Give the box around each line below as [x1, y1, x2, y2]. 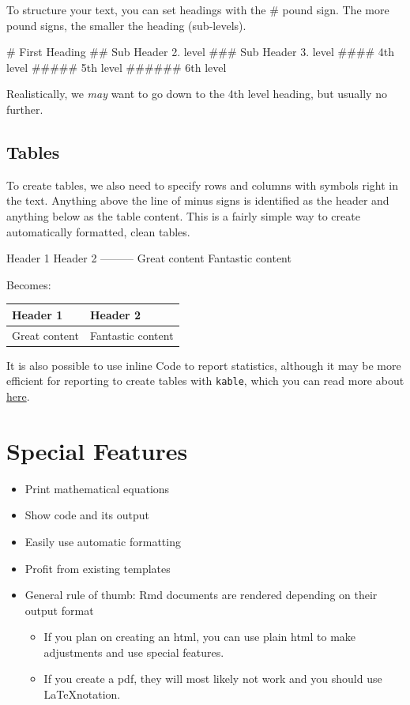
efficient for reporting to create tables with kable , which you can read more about [6, 372, 404, 389]
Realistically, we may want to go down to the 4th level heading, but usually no [6, 85, 387, 102]
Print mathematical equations [24, 480, 170, 496]
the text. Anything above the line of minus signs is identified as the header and [6, 192, 389, 209]
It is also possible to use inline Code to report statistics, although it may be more [6, 356, 401, 373]
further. [6, 100, 43, 117]
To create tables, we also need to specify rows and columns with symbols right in [6, 176, 399, 193]
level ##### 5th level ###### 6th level [6, 58, 227, 75]
